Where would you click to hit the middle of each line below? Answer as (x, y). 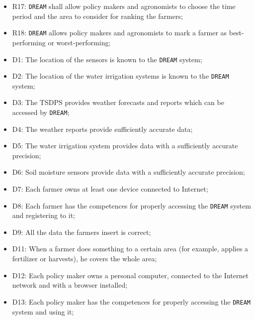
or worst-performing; (79, 42)
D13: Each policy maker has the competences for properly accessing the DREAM (131, 301)
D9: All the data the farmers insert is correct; (82, 232)
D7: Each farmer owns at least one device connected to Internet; (110, 189)
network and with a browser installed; (70, 285)
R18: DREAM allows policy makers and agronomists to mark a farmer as (120, 33)
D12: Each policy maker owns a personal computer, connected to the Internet (130, 275)
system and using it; (43, 311)
